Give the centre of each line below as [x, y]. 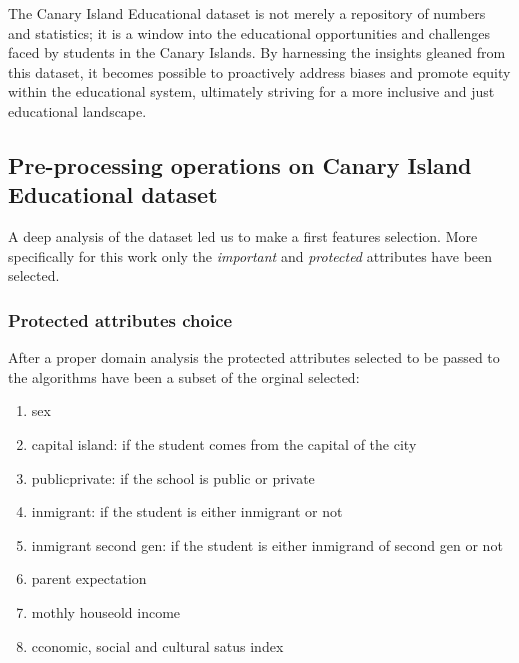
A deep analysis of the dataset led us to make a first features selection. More [243, 236]
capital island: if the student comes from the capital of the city [224, 443]
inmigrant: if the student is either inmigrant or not [187, 511]
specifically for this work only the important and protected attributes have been [250, 255]
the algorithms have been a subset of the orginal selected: [184, 376]
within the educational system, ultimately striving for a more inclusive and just [251, 91]
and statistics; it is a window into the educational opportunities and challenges [249, 32]
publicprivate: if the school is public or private [173, 477]
